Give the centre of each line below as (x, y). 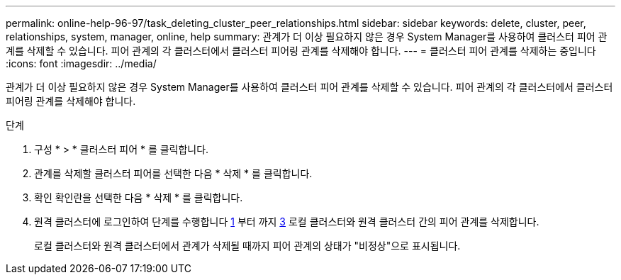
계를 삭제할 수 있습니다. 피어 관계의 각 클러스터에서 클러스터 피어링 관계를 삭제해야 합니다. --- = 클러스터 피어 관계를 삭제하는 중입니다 (301, 51)
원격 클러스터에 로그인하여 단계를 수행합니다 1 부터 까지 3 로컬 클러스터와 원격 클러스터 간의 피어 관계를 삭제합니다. (287, 222)
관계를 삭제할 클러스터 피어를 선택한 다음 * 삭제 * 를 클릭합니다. (173, 173)
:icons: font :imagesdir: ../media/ (81, 63)
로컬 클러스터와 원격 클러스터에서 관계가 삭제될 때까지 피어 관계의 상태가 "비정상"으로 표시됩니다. (247, 246)
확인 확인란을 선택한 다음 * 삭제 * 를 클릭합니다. (139, 197)
